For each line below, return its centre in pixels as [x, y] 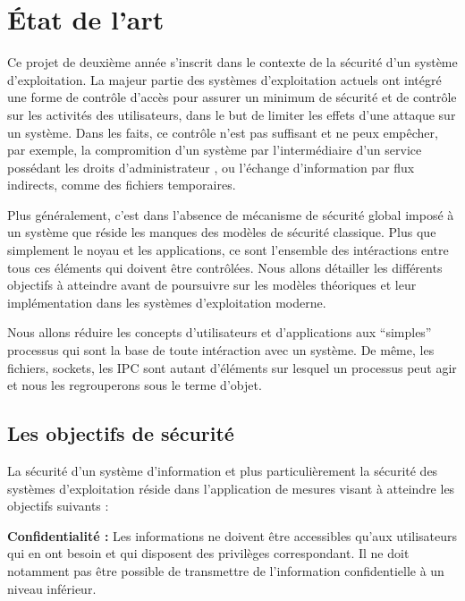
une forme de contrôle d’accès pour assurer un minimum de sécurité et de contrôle [232, 97]
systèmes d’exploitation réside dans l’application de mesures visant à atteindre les [231, 488]
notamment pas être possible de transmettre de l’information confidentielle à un [226, 570]
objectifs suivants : [58, 506]
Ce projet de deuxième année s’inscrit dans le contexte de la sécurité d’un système [232, 62]
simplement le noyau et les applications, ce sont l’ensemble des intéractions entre [228, 250]
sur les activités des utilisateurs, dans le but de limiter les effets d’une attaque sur [232, 114]
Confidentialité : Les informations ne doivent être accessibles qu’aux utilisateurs [232, 535]
